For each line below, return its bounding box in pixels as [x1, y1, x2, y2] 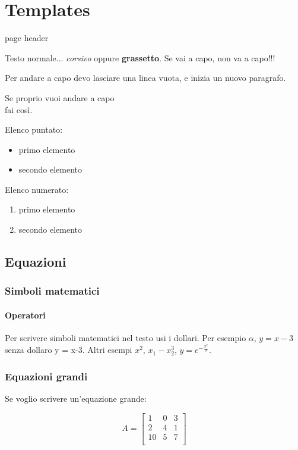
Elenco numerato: [5, 183, 69, 195]
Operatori [5, 308, 46, 321]
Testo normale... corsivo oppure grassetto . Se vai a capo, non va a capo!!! [5, 51, 275, 64]
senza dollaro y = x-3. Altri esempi [5, 343, 132, 356]
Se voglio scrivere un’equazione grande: [5, 392, 147, 404]
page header [5, 32, 49, 44]
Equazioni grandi [5, 368, 88, 383]
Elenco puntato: [5, 123, 63, 136]
